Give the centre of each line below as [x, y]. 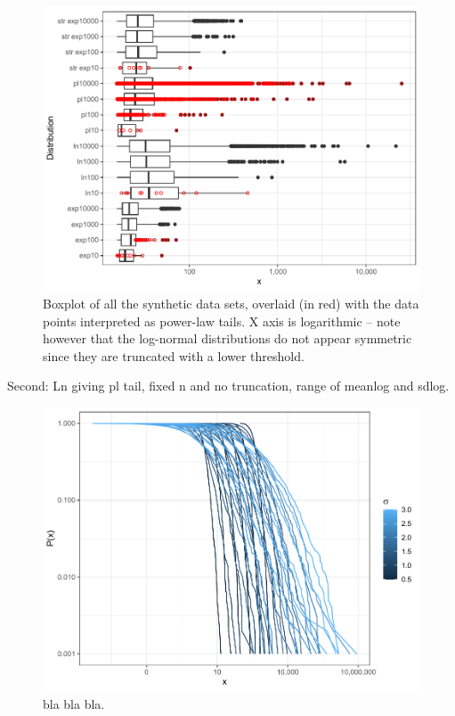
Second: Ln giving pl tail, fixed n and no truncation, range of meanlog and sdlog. [228, 386]
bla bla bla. [74, 703]
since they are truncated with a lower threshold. [174, 355]
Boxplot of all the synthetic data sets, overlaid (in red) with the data [231, 303]
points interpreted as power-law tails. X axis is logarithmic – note [222, 321]
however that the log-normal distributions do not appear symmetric [227, 338]
